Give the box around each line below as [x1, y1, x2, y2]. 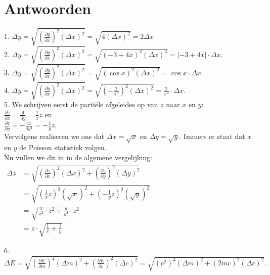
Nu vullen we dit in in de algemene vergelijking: [4, 152, 152, 162]
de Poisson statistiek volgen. [19, 142, 107, 153]
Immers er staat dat [183, 130, 245, 141]
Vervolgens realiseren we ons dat [4, 130, 105, 141]
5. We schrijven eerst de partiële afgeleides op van [4, 99, 158, 110]
